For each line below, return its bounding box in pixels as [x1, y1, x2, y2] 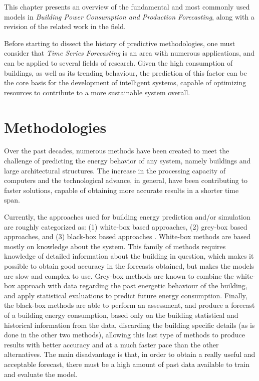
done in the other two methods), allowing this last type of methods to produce [4, 329, 245, 340]
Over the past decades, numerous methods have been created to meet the [4, 145, 229, 156]
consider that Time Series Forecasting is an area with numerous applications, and [4, 48, 255, 58]
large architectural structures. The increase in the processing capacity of [4, 165, 226, 175]
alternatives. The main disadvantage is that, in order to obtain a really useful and [4, 349, 255, 359]
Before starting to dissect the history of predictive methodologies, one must [4, 38, 235, 48]
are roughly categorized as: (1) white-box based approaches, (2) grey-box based [4, 221, 247, 232]
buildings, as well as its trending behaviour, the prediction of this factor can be [4, 67, 247, 78]
